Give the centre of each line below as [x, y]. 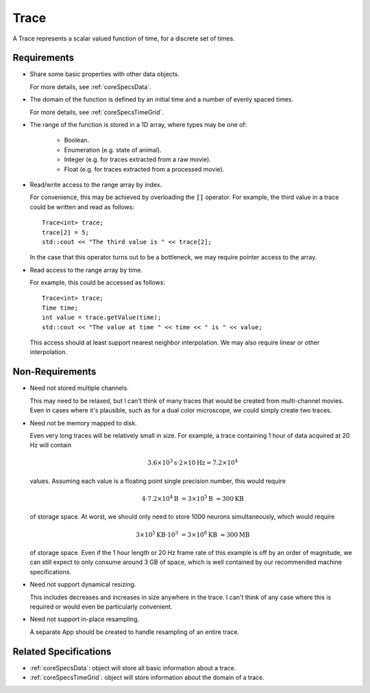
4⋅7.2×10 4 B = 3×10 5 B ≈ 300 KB [193, 498]
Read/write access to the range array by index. [96, 185]
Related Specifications [62, 651]
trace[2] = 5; [65, 232]
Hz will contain [51, 445]
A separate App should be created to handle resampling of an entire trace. [135, 632]
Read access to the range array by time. [86, 270]
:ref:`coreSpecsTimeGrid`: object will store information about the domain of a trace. [147, 678]
